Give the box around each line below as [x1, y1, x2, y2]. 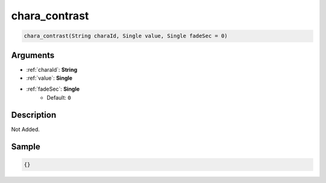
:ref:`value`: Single [26, 74, 72, 82]
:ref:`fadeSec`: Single [26, 85, 80, 93]
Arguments [11, 50, 55, 60]
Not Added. [11, 126, 40, 133]
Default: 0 [46, 94, 71, 101]
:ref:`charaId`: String [26, 66, 78, 73]
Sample [11, 141, 40, 152]
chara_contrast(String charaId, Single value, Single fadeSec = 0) [24, 33, 228, 39]
